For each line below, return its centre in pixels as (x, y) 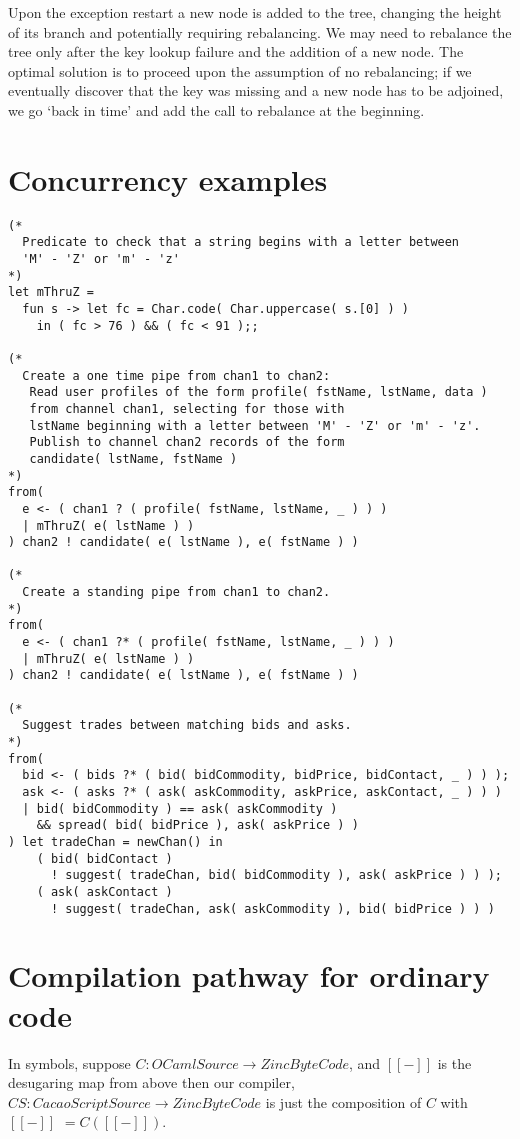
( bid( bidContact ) (104, 858)
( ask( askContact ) (104, 891)
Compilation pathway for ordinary (249, 975)
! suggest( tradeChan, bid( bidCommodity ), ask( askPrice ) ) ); (276, 875)
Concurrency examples (168, 178)
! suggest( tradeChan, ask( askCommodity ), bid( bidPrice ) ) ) (272, 908)
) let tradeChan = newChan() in (115, 841)
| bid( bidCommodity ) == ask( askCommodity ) (180, 808)
